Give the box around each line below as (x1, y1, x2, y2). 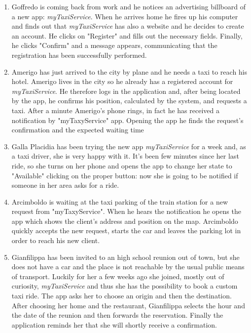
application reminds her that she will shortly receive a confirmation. (11, 319, 217, 330)
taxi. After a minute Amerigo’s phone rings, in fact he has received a (11, 105, 219, 115)
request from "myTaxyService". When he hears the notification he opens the (11, 206, 241, 216)
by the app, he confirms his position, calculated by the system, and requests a (11, 95, 247, 106)
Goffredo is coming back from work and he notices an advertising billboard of (11, 1, 246, 11)
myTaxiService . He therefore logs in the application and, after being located (11, 85, 241, 96)
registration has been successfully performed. (11, 49, 147, 60)
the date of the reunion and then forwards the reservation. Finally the (11, 310, 223, 320)
